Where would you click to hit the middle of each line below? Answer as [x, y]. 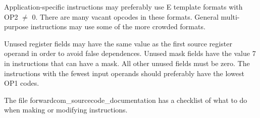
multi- [230, 16]
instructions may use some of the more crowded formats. [118, 26]
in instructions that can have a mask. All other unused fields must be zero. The [127, 63]
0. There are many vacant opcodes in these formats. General [125, 16]
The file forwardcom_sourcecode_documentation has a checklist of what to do [126, 100]
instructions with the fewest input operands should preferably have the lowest [124, 73]
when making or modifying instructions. [66, 110]
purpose [16, 26]
